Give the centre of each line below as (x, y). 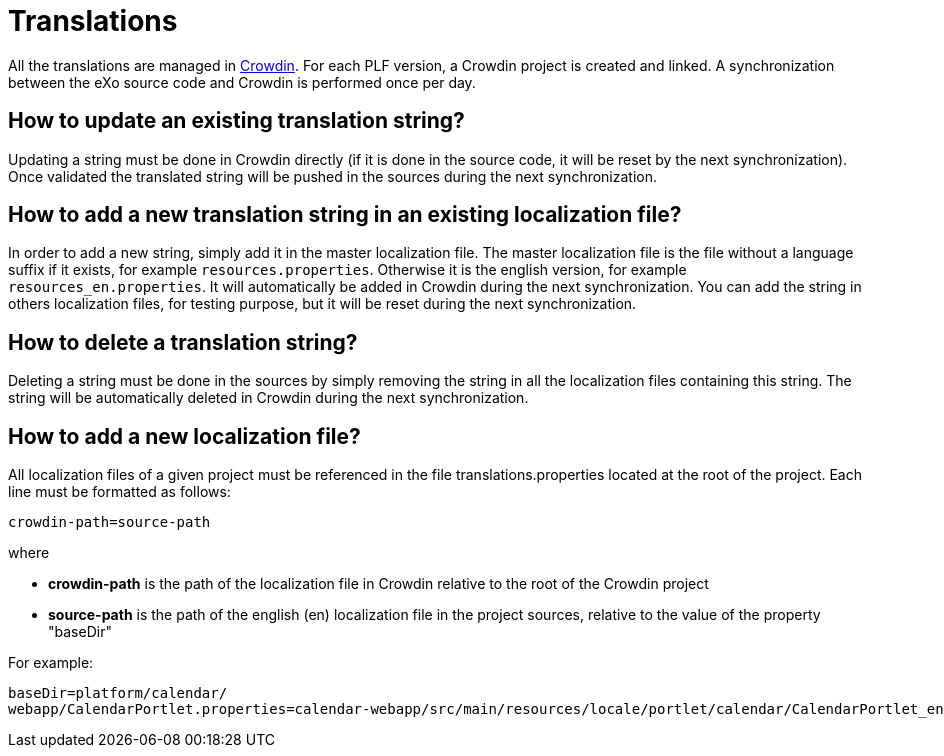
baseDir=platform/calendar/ (118, 693)
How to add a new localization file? (184, 436)
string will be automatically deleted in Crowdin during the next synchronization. (268, 398)
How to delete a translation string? (183, 342)
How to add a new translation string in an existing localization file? (345, 215)
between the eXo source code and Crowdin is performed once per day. (242, 82)
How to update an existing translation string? (236, 121)
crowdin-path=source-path (109, 522)
